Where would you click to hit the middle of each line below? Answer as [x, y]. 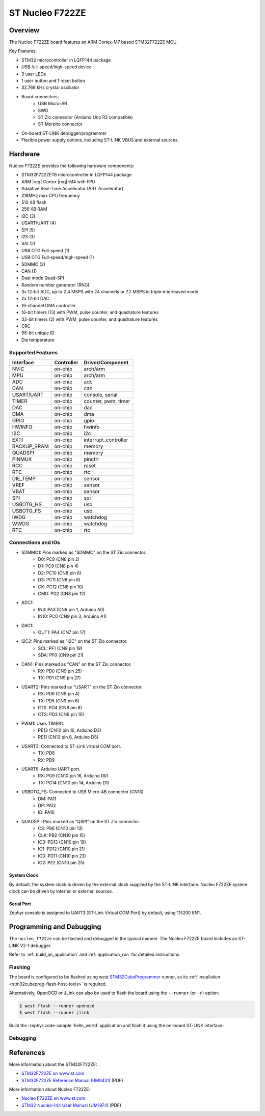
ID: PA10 [46, 812]
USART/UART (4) [39, 223]
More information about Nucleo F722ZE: [50, 1089]
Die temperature [38, 340]
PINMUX [22, 459]
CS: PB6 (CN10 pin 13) [60, 829]
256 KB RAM [34, 209]
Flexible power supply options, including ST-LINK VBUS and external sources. [100, 140]
